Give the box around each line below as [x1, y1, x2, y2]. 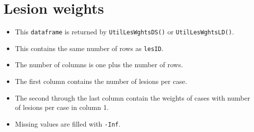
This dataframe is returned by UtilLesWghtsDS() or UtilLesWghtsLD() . [15, 26, 234, 37]
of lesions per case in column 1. [15, 102, 109, 112]
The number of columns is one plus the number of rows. [15, 59, 183, 70]
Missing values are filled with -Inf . [15, 118, 121, 129]
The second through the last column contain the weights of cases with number [15, 92, 250, 103]
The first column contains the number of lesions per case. [15, 76, 187, 86]
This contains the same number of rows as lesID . [15, 43, 164, 53]
